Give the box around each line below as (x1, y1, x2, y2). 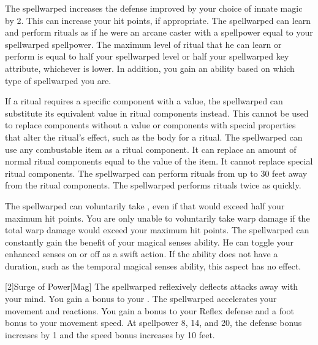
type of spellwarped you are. (5, 74, 112, 87)
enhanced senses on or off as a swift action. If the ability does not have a (5, 247, 278, 260)
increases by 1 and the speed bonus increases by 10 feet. (5, 328, 215, 341)
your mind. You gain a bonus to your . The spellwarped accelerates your (5, 292, 277, 305)
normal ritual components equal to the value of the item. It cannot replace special (5, 155, 313, 168)
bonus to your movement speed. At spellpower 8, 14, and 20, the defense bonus (5, 316, 302, 329)
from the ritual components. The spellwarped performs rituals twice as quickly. (5, 179, 301, 192)
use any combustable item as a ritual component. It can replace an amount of (5, 142, 297, 155)
